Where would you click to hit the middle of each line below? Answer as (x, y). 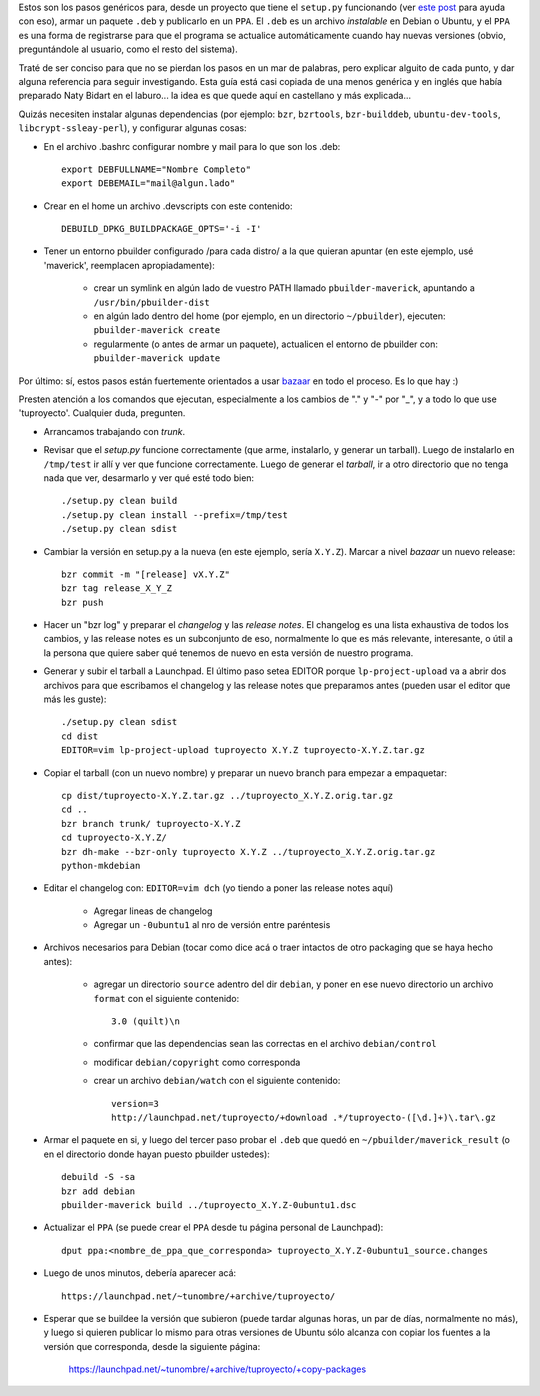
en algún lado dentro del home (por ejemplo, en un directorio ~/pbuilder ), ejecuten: (269, 316)
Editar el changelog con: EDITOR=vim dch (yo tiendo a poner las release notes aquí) (218, 888)
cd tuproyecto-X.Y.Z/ (114, 838)
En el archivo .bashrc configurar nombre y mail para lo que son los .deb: (192, 146)
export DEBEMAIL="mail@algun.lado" (148, 183)
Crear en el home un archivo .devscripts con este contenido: (168, 206)
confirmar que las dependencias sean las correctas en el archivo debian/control (265, 1044)
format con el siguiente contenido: (166, 998)
